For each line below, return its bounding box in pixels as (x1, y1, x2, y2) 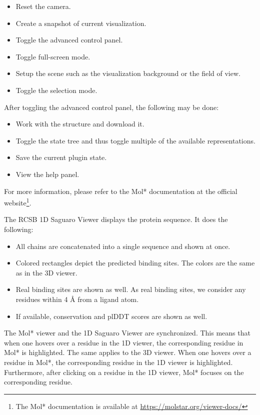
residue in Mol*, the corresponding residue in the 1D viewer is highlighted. (4, 356, 233, 367)
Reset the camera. (15, 1, 71, 11)
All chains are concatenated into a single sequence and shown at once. (15, 240, 230, 251)
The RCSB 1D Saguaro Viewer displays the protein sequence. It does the (4, 214, 228, 224)
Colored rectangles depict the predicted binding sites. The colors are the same (15, 257, 255, 268)
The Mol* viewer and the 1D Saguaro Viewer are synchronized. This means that (4, 327, 250, 338)
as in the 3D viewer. (15, 267, 77, 277)
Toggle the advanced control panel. (15, 34, 123, 45)
